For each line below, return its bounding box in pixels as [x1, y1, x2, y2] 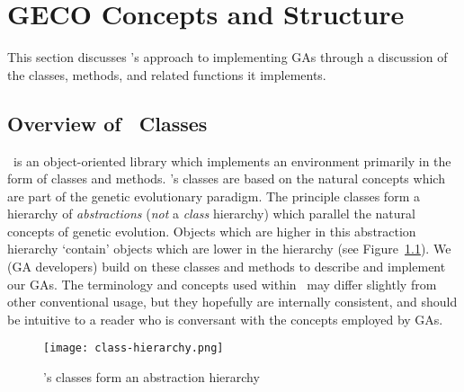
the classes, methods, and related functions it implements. [7, 65, 326, 84]
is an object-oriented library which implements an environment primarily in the [13, 151, 451, 170]
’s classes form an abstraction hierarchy [43, 368, 260, 387]
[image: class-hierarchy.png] [43, 342, 224, 355]
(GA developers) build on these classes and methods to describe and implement [7, 257, 446, 276]
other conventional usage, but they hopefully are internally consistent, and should [7, 292, 458, 311]
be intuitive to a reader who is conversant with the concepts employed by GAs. [7, 309, 443, 328]
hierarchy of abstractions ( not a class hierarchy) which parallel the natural [7, 204, 415, 223]
